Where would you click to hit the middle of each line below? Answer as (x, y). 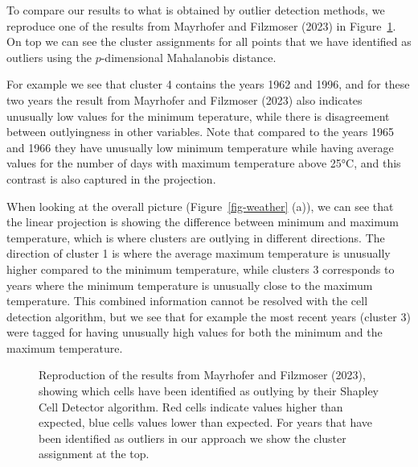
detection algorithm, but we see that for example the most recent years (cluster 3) (209, 316)
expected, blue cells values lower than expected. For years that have (206, 422)
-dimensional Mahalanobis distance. (189, 57)
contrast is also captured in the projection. (111, 178)
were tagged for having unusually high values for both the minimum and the (195, 332)
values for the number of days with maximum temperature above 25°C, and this (204, 163)
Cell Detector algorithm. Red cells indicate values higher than (191, 406)
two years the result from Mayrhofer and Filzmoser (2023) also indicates (184, 99)
